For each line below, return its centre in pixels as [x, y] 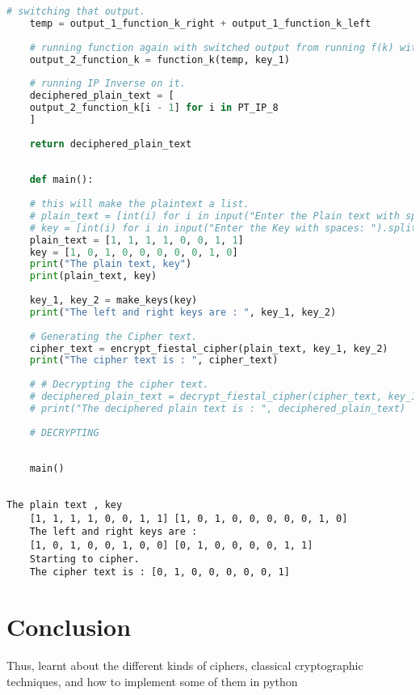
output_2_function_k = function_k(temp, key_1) [160, 59]
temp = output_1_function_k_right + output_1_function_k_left [200, 23]
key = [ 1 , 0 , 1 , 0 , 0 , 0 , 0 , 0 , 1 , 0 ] [134, 252]
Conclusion [69, 627]
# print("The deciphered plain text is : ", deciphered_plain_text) [217, 408]
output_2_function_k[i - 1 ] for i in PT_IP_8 [154, 108]
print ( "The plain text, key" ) [111, 264]
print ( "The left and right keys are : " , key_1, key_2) [183, 312]
